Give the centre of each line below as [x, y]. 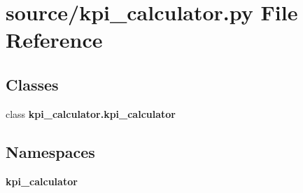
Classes [32, 84]
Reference [54, 40]
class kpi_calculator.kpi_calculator [91, 113]
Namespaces [50, 151]
